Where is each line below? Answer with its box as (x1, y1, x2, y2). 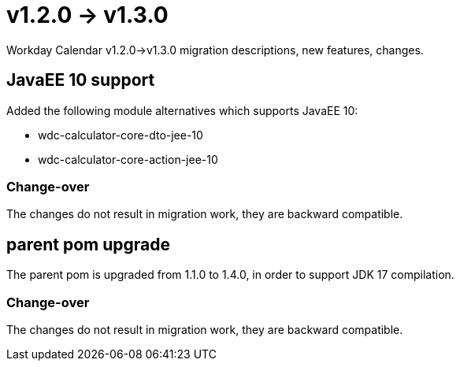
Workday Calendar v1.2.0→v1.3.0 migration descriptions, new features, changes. (6, 43, 424, 57)
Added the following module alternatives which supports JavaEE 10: (6, 103, 358, 117)
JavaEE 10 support (6, 70, 155, 91)
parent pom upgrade (6, 234, 170, 254)
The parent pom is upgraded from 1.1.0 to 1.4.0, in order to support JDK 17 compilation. (6, 268, 454, 282)
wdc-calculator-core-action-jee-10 (38, 152, 218, 166)
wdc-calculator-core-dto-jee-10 (38, 128, 203, 142)
